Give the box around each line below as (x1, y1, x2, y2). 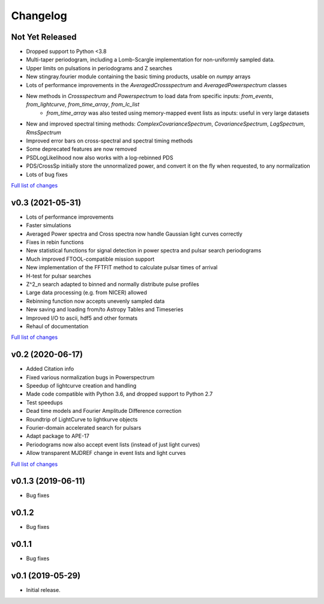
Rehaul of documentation (26, 322, 89, 330)
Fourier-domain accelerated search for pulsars (26, 424, 142, 431)
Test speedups (26, 398, 63, 406)
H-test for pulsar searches (26, 272, 91, 279)
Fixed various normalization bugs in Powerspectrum (26, 373, 155, 381)
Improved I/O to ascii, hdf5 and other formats (26, 314, 138, 322)
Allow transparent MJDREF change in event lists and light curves (26, 450, 186, 457)
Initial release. (26, 587, 61, 594)
